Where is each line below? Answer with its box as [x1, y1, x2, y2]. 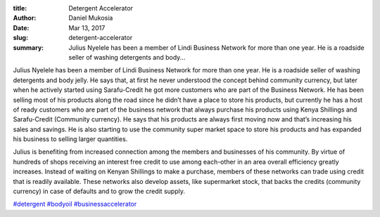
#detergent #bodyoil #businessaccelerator [13, 200, 137, 209]
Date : [13, 23, 30, 32]
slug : [13, 34, 28, 42]
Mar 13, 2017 [68, 23, 106, 32]
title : [13, 4, 27, 12]
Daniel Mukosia [68, 14, 113, 22]
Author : [13, 14, 37, 22]
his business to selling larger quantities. [13, 135, 128, 143]
